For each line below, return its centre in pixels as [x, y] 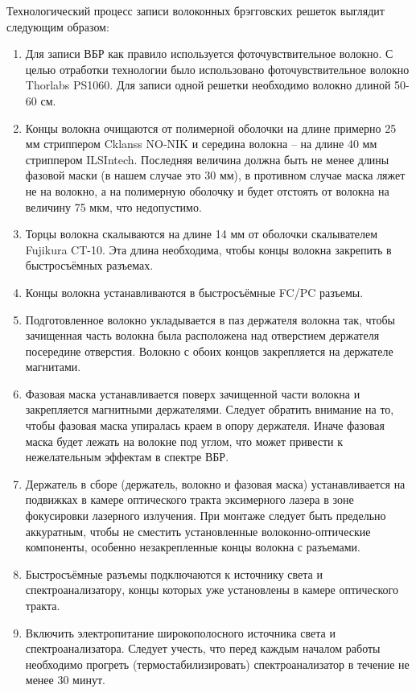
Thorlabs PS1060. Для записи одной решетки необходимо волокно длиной [208, 85]
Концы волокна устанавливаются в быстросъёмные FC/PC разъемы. [194, 292]
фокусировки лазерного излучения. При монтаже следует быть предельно [206, 516]
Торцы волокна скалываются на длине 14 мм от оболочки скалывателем [202, 234]
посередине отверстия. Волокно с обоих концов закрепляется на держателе [209, 351]
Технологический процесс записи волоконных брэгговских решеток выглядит [196, 10]
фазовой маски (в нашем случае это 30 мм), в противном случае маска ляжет [215, 175]
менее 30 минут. [65, 680]
